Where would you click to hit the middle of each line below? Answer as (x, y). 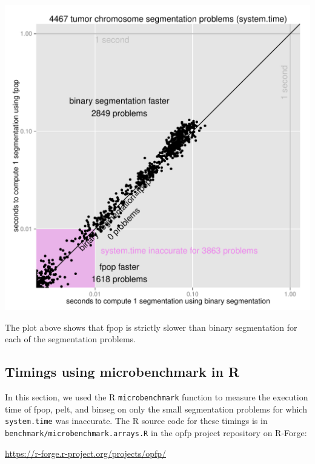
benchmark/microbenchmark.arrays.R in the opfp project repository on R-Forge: (156, 432)
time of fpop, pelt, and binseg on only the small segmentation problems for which (156, 409)
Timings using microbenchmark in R (122, 372)
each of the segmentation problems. (71, 339)
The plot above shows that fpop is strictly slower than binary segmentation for (151, 327)
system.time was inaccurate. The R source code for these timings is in (136, 421)
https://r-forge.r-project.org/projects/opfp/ (86, 453)
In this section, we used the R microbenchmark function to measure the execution (157, 396)
